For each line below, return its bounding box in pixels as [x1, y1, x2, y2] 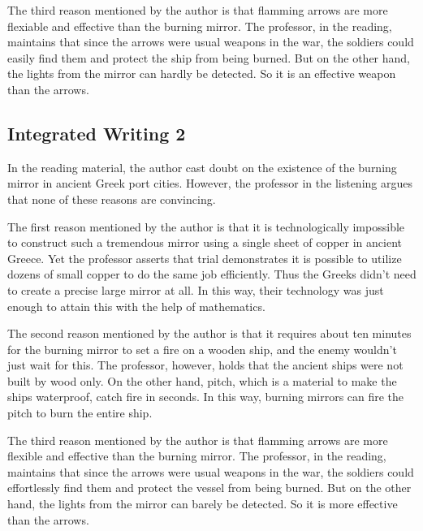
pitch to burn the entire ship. [7, 404, 153, 421]
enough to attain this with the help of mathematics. [7, 297, 265, 314]
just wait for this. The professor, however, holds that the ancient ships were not [7, 356, 404, 373]
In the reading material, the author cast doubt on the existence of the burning [7, 158, 397, 175]
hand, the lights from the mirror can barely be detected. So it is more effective [7, 495, 398, 512]
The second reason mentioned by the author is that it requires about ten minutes [7, 325, 412, 342]
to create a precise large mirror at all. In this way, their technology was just [7, 281, 384, 298]
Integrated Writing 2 [7, 120, 186, 145]
